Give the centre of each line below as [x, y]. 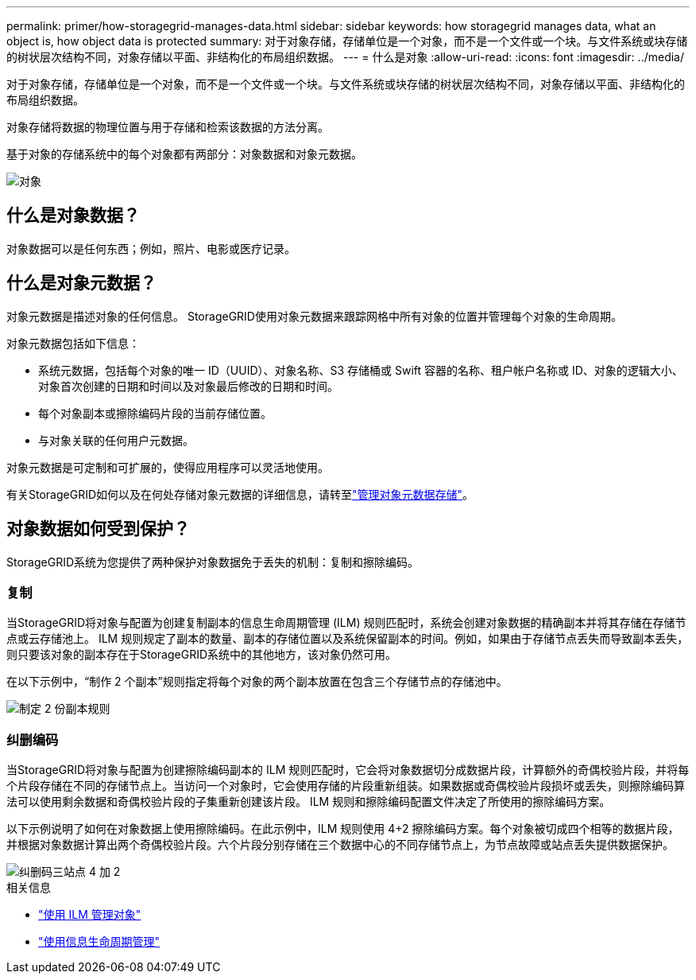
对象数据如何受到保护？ [98, 529]
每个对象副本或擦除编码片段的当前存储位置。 [155, 413]
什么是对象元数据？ [81, 283]
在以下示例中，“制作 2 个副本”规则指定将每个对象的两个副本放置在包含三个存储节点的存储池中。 [257, 682]
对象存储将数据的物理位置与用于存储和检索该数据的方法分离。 [168, 127]
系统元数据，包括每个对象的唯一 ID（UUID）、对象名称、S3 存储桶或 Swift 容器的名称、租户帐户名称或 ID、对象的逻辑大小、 [361, 370]
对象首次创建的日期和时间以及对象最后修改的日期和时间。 [188, 386]
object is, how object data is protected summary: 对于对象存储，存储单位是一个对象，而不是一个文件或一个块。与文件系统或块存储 [347, 41]
